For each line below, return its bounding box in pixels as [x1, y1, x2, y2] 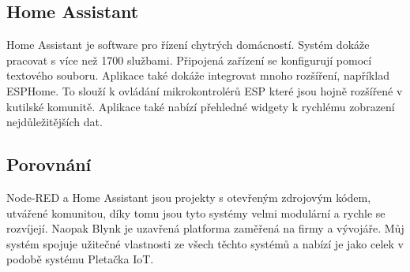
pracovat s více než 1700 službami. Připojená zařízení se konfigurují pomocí [6, 51, 372, 68]
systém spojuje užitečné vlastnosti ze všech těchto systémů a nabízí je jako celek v [6, 235, 404, 252]
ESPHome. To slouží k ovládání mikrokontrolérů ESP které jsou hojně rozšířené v [6, 82, 403, 99]
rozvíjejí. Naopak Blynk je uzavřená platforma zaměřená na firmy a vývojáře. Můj [6, 220, 404, 237]
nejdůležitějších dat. [6, 114, 103, 130]
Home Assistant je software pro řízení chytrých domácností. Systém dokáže [6, 36, 370, 53]
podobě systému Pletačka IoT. [6, 251, 154, 267]
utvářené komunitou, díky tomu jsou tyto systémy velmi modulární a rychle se [6, 204, 386, 221]
